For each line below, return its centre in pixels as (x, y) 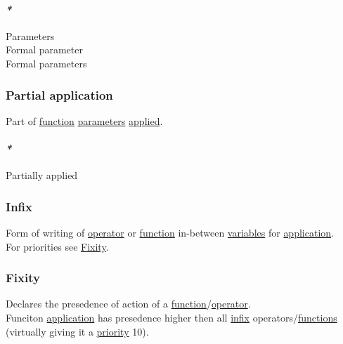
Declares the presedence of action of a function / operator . (128, 304)
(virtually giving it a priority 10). (77, 331)
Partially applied (42, 175)
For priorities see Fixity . (57, 246)
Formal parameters (46, 63)
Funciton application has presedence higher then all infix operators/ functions (171, 317)
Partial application (59, 94)
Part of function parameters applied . (84, 120)
